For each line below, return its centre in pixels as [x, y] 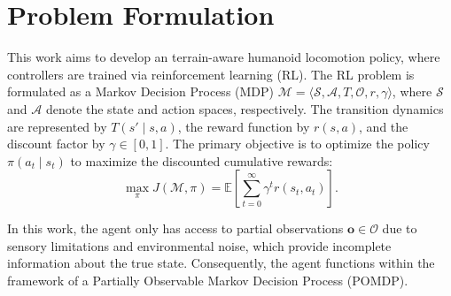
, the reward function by [244, 126]
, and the [384, 126]
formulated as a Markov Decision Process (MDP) [141, 91]
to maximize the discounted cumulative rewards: [202, 160]
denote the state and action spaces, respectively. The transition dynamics [245, 108]
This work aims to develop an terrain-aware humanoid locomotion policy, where [224, 57]
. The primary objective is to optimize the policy [297, 144]
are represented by [57, 126]
